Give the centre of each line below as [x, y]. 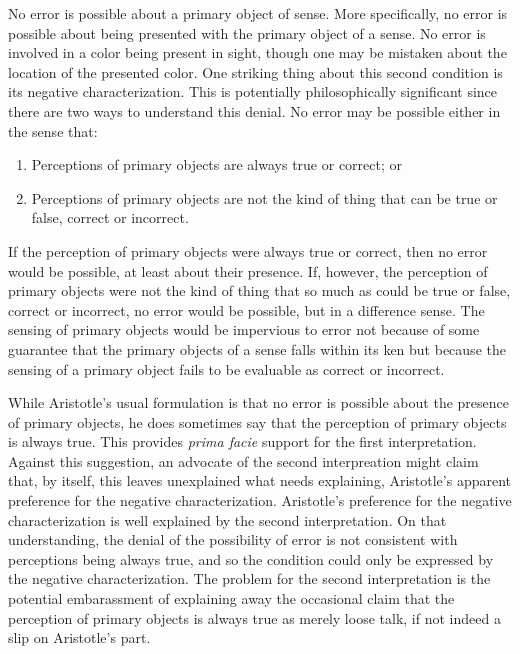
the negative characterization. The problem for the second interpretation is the [249, 578]
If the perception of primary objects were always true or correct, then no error [248, 250]
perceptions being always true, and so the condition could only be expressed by [251, 558]
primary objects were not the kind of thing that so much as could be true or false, [259, 290]
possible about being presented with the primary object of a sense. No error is [247, 32]
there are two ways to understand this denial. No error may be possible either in [254, 110]
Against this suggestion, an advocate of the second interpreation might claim [243, 460]
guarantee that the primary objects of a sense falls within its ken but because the [257, 348]
